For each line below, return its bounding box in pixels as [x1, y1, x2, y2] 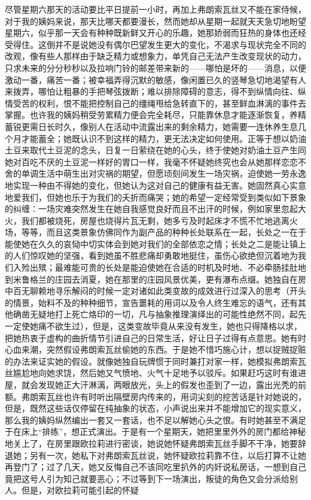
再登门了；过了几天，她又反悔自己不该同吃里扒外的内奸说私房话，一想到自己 [5, 460, 306, 473]
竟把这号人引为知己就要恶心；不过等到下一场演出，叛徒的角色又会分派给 [5, 472, 289, 484]
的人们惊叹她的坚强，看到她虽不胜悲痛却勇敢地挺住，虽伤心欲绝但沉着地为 [5, 249, 298, 262]
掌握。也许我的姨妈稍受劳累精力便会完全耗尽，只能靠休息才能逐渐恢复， [5, 108, 289, 121]
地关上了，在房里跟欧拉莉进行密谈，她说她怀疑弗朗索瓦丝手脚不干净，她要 [5, 437, 298, 449]
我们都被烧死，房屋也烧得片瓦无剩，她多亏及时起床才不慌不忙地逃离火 [21, 214, 298, 226]
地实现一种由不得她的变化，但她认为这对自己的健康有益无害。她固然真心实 [5, 178, 298, 191]
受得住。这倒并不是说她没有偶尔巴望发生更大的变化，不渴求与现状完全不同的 [5, 38, 306, 50]
